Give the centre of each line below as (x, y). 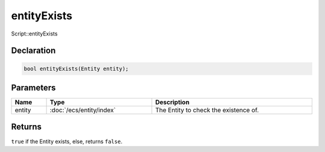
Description (172, 102)
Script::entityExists (34, 34)
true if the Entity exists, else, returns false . (67, 141)
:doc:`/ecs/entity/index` (83, 110)
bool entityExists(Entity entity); (76, 68)
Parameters (33, 87)
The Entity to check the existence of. (207, 110)
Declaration (33, 51)
